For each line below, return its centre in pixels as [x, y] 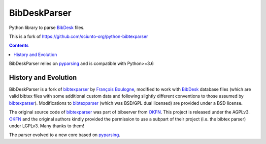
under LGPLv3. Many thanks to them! [47, 126]
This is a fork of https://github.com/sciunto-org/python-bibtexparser [79, 36]
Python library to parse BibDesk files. [47, 28]
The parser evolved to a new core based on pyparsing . [65, 135]
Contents [19, 45]
